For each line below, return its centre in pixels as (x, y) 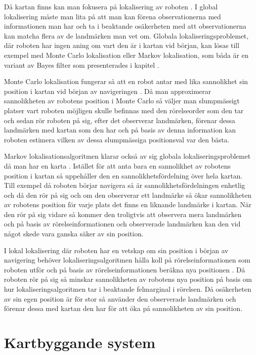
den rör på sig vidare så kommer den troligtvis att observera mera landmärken (123, 214)
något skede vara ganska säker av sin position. (74, 234)
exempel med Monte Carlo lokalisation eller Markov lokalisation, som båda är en (126, 55)
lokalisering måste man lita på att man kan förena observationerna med (113, 16)
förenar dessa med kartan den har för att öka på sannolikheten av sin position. (123, 308)
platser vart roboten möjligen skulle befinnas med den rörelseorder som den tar (124, 110)
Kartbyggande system (80, 342)
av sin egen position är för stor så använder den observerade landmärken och (120, 298)
